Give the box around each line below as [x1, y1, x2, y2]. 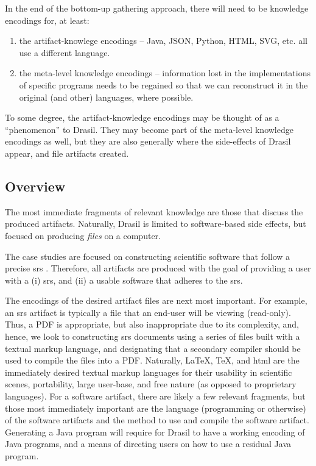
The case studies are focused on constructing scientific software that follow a [5, 249, 290, 262]
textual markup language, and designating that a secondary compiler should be [5, 342, 301, 354]
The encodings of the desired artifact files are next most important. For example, [5, 294, 307, 307]
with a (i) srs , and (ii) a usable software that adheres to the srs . [5, 273, 243, 286]
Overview [5, 176, 66, 195]
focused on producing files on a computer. [5, 229, 161, 242]
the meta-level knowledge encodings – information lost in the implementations [19, 66, 311, 79]
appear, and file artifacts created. [5, 146, 129, 159]
